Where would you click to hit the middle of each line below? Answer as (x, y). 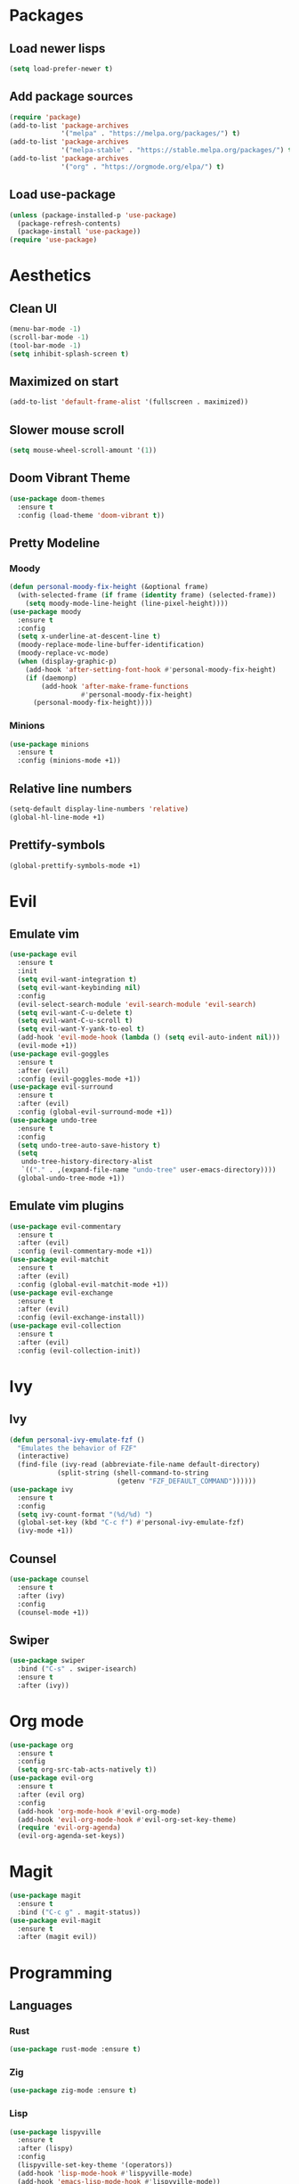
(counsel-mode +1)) (53, 1612)
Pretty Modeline (55, 543)
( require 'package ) (45, 117)
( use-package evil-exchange (61, 1293)
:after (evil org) (52, 1795)
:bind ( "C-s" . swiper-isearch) (77, 1669)
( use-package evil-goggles (59, 1054)
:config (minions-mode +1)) (69, 761)
